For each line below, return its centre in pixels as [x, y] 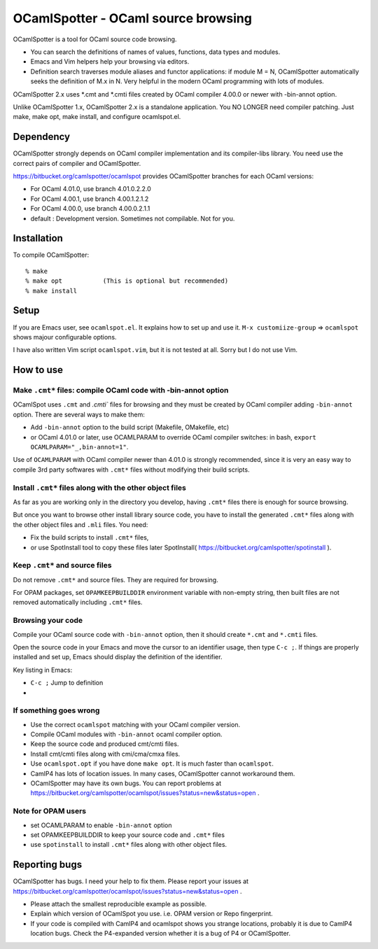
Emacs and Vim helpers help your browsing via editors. [110, 62]
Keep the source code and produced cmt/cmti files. [105, 744]
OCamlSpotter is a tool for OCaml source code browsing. [95, 39]
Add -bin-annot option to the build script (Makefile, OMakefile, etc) [130, 428]
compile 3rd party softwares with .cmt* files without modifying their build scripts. [131, 470]
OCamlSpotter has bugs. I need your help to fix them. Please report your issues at [131, 881]
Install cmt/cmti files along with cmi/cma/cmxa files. [105, 754]
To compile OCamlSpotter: [51, 255]
